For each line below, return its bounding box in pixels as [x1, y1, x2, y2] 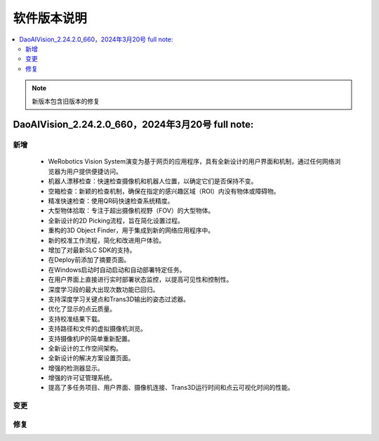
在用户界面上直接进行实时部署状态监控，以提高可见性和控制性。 [48, 275, 233, 284]
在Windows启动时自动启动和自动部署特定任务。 [48, 265, 186, 274]
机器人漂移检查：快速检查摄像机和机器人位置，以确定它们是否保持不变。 [48, 177, 258, 185]
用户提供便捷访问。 [66, 167, 122, 176]
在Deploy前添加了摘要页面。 [48, 256, 131, 264]
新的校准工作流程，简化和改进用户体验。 [48, 236, 165, 244]
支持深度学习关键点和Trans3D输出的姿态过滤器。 [48, 295, 189, 303]
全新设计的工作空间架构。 [48, 344, 122, 353]
